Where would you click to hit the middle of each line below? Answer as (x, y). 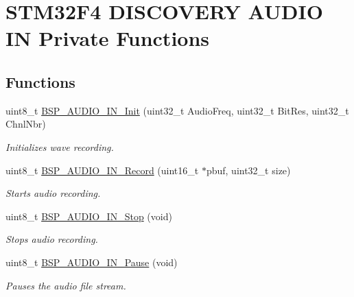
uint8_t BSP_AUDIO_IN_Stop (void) (89, 216)
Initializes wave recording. (60, 146)
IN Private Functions (108, 38)
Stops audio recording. (52, 239)
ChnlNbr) (26, 124)
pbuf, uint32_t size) (248, 170)
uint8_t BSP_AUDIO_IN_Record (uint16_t (102, 170)
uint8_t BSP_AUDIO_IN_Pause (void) (92, 262)
